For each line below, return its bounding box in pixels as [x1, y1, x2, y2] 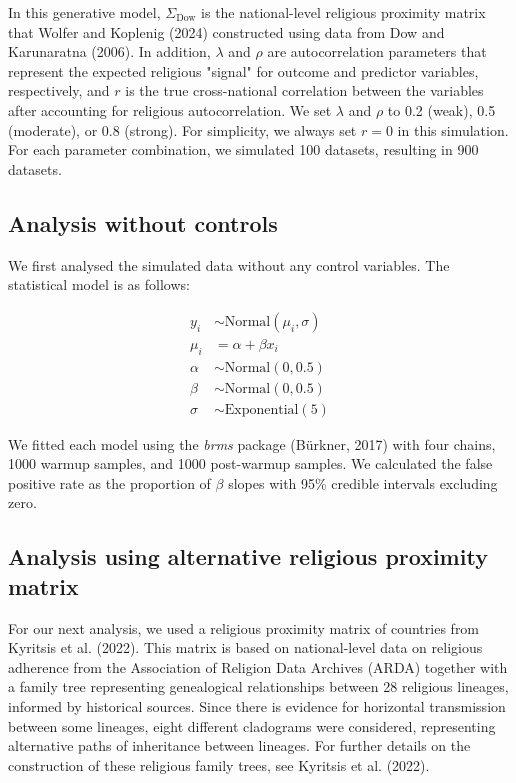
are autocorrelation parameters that [267, 41, 487, 62]
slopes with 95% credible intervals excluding [228, 472, 498, 493]
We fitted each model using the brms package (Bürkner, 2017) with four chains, [8, 433, 496, 454]
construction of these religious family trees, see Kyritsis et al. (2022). [8, 754, 430, 775]
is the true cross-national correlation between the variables [125, 80, 484, 101]
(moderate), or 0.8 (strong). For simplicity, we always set [8, 119, 357, 140]
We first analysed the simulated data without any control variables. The [8, 254, 450, 275]
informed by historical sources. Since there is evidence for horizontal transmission [8, 696, 506, 717]
